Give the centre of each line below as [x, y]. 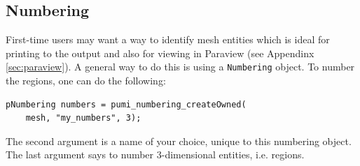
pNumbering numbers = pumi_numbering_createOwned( [126, 104]
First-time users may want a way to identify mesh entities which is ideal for [168, 39]
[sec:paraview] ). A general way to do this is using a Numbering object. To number [180, 67]
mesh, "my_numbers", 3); [83, 118]
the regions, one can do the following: [86, 81]
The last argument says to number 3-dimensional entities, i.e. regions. [155, 154]
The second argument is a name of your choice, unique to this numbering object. [179, 141]
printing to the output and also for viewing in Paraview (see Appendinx [160, 53]
